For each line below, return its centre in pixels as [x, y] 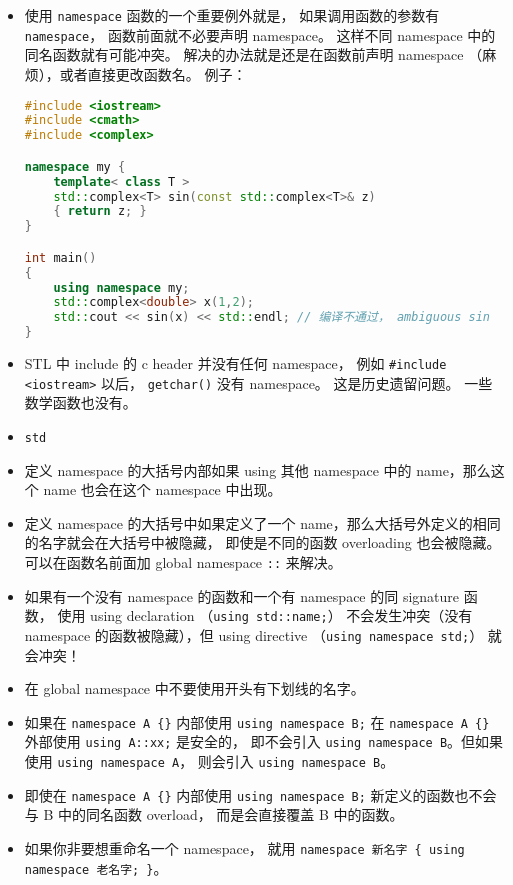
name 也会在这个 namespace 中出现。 [162, 489]
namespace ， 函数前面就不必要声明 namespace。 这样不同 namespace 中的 [260, 34]
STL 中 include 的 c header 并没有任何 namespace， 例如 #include [235, 363]
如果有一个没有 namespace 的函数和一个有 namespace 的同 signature [242, 595]
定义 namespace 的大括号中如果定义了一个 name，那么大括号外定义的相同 [262, 522]
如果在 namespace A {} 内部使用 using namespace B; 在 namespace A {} [257, 721]
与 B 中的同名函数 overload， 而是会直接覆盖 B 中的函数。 [214, 814]
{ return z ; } [100, 211]
